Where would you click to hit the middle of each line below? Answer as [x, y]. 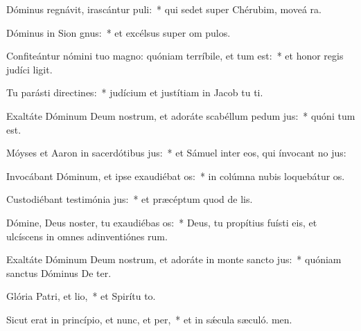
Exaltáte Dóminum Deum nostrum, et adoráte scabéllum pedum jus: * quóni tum [181, 115]
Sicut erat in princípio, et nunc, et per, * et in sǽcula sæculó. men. [149, 319]
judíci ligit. [29, 69]
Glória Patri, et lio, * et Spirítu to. [81, 296]
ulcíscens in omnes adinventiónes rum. [87, 236]
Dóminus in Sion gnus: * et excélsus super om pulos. [118, 32]
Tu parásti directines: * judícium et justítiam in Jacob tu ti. [135, 92]
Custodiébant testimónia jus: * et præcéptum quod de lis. [130, 199]
